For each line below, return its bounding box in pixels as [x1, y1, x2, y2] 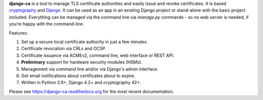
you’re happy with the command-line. [9, 21, 84, 27]
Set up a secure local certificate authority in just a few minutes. [21, 39, 148, 45]
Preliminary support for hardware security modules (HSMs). [21, 59, 143, 65]
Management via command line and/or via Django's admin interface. [21, 66, 158, 72]
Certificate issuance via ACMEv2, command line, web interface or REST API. [21, 52, 175, 58]
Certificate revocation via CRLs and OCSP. [21, 46, 107, 51]
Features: [9, 30, 28, 36]
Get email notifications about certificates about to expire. [21, 73, 136, 79]
